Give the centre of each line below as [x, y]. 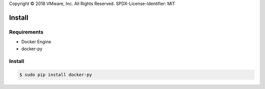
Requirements [26, 32]
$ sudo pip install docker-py [56, 75]
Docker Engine [36, 42]
